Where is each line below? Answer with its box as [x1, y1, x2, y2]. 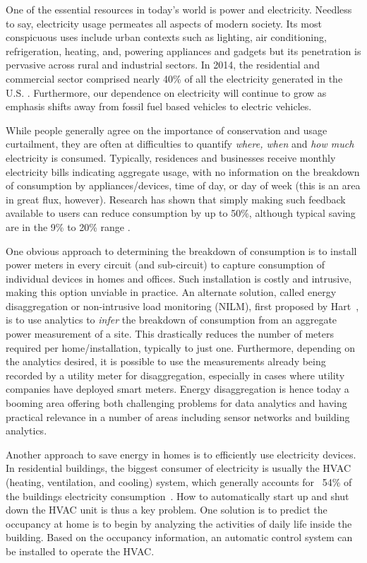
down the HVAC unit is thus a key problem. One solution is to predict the [6, 502, 327, 517]
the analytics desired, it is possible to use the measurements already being [6, 354, 326, 369]
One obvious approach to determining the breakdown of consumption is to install [6, 243, 357, 258]
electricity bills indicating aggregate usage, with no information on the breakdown [6, 164, 360, 179]
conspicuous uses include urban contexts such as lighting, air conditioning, [6, 30, 327, 45]
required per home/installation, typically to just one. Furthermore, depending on [6, 340, 355, 355]
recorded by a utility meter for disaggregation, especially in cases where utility [6, 367, 345, 382]
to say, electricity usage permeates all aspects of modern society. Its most [6, 16, 322, 30]
